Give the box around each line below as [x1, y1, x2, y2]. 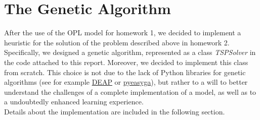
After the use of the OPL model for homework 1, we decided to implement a [4, 27, 241, 38]
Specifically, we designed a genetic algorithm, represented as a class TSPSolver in [4, 47, 256, 57]
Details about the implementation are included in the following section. [4, 106, 225, 116]
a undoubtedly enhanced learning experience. [4, 96, 144, 107]
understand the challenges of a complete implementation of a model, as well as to [4, 86, 256, 97]
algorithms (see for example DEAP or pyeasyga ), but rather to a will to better [4, 77, 248, 87]
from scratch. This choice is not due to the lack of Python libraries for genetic [4, 67, 246, 77]
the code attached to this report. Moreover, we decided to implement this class [4, 56, 248, 67]
